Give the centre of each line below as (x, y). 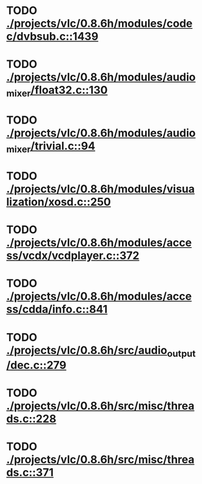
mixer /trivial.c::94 (51, 147)
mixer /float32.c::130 (57, 91)
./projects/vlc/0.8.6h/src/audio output (101, 351)
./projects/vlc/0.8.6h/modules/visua (101, 189)
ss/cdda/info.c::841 (57, 310)
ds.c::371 (30, 473)
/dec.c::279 (36, 365)
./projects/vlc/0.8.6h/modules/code (99, 23)
